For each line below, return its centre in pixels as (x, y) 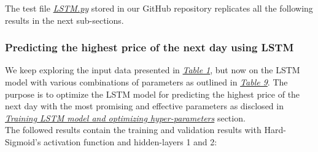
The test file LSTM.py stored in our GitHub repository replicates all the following (159, 8)
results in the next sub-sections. (64, 20)
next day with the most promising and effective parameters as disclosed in (144, 106)
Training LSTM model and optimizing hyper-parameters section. (125, 118)
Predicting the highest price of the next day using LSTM (149, 47)
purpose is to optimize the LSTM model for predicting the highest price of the (153, 94)
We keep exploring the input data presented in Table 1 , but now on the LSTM (153, 70)
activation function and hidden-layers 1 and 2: (130, 141)
